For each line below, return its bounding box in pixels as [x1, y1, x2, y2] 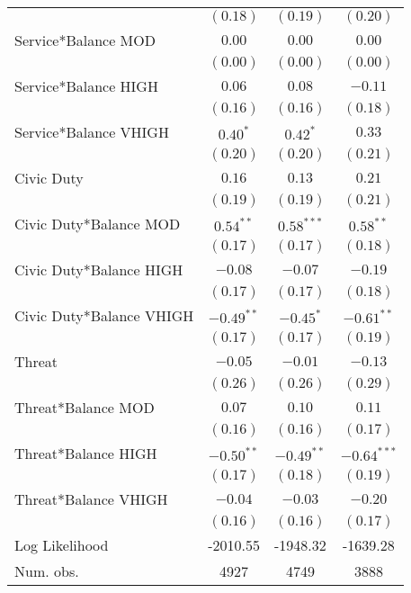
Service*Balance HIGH [14, 76, 158, 96]
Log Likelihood [14, 535, 109, 555]
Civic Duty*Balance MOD [14, 213, 181, 234]
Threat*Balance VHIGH [14, 489, 168, 509]
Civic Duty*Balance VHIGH [14, 305, 194, 326]
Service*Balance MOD [14, 30, 156, 50]
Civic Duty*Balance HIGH [14, 259, 183, 280]
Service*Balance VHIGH [14, 121, 169, 142]
